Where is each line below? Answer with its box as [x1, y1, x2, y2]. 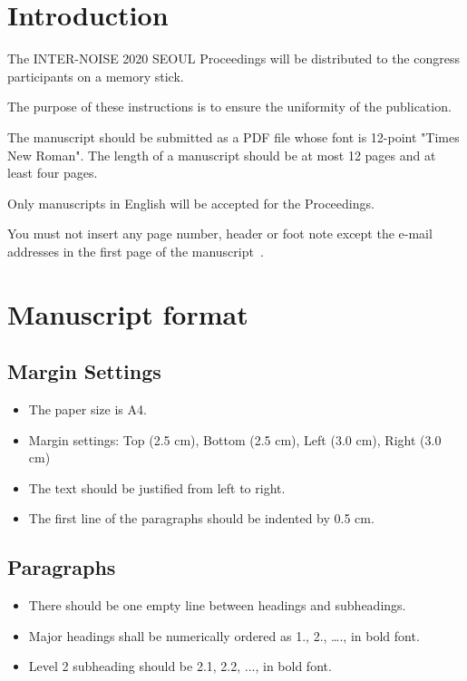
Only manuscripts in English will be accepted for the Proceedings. [7, 193, 375, 212]
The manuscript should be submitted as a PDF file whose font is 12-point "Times [7, 127, 460, 146]
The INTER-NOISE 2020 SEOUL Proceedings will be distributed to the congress [7, 49, 460, 68]
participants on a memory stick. [7, 66, 184, 85]
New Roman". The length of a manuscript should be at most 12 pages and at [7, 145, 436, 164]
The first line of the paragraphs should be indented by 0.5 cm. [28, 509, 375, 528]
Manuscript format [7, 295, 248, 332]
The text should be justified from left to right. [28, 478, 286, 497]
